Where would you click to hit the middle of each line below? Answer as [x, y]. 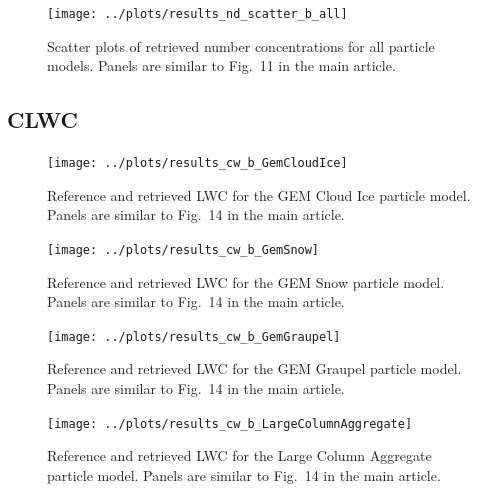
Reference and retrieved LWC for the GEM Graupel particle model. [254, 368]
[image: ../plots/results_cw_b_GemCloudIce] [197, 163]
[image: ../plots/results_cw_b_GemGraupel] [194, 336]
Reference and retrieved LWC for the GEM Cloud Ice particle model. [259, 194]
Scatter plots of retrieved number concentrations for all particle [241, 45]
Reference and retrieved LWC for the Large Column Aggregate [239, 455]
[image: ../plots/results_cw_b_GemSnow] [183, 249]
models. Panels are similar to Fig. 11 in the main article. [221, 65]
